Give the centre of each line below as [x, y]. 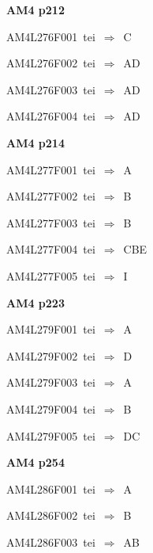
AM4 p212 [35, 10]
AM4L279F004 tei [51, 408]
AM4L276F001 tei [51, 36]
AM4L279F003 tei [51, 382]
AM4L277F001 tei [51, 169]
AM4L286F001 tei [51, 488]
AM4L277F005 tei [51, 275]
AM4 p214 [35, 142]
